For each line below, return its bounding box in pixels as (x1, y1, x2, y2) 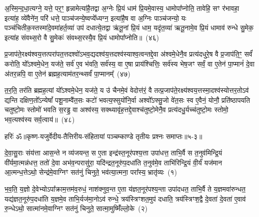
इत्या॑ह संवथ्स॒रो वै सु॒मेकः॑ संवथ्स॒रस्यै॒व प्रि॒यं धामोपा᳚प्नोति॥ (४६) (4, 32, 159, 42)
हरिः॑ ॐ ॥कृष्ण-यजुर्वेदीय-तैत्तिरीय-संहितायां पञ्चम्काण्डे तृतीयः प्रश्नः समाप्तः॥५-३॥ (4, 131, 202, 141)
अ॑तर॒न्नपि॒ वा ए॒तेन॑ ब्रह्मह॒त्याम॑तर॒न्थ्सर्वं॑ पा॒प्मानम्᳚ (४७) (4, 68, 130, 78)
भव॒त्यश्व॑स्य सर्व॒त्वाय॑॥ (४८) (4, 114, 75, 124)
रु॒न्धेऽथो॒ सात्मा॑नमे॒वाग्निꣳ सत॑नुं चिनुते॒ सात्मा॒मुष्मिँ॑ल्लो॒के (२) (4, 203, 148, 214)
